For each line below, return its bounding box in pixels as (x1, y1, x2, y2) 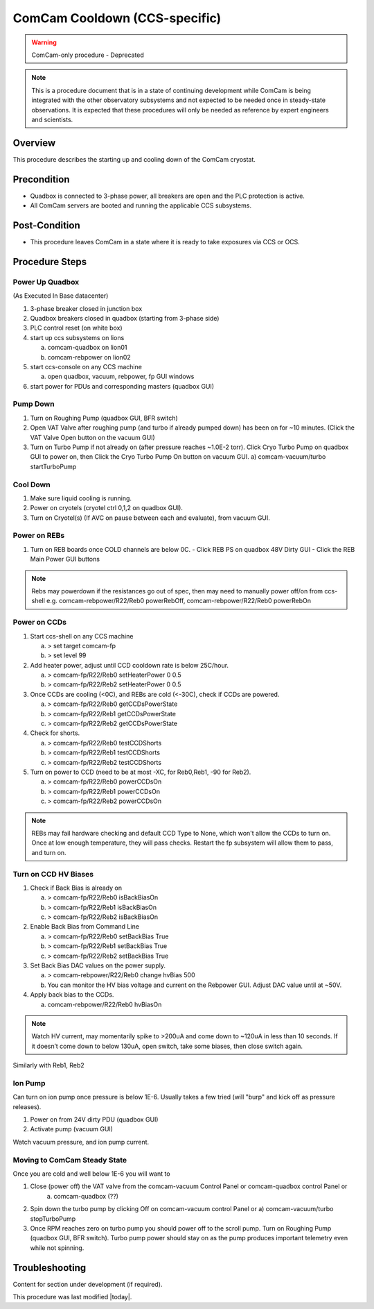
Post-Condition (12, 219, 80, 231)
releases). (12, 1102, 42, 1110)
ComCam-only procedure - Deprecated (31, 51, 145, 59)
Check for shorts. (30, 729, 80, 737)
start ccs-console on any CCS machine (30, 362, 142, 371)
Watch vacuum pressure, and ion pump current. (12, 1138, 150, 1146)
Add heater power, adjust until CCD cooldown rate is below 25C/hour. (30, 661, 229, 669)
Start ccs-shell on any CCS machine (30, 632, 134, 640)
